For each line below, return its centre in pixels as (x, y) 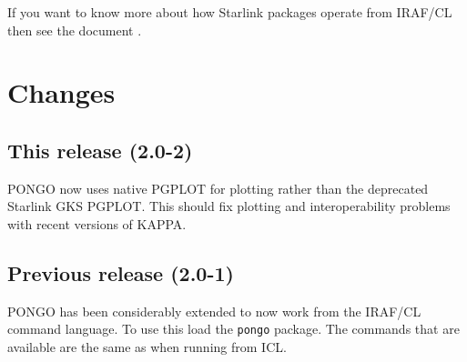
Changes (61, 92)
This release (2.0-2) (100, 150)
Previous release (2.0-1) (121, 272)
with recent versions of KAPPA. (97, 223)
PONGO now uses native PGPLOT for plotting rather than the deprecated (218, 188)
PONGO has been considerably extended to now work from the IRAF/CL (214, 311)
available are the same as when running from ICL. (147, 347)
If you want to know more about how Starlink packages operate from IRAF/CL (230, 12)
